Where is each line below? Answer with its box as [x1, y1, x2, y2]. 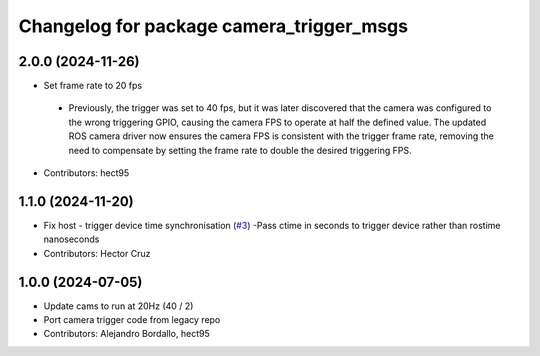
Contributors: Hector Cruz [43, 247, 151, 259]
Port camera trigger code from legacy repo [43, 314, 221, 325]
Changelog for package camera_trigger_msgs [18, 15, 409, 37]
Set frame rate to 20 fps [43, 80, 143, 92]
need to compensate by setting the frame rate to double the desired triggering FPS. [68, 144, 412, 156]
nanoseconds [43, 233, 100, 245]
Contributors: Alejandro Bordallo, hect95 [43, 328, 210, 340]
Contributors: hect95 [43, 167, 130, 179]
